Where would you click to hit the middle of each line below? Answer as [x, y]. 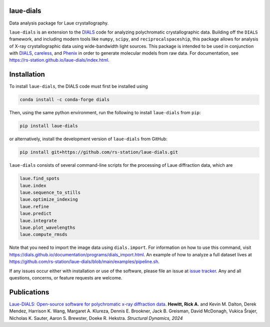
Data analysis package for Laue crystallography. [59, 23]
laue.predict [36, 214]
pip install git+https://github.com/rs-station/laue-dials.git [99, 152]
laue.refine [34, 206]
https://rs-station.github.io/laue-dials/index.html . [59, 60]
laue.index [33, 186]
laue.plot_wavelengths [47, 228]
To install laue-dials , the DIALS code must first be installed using [79, 86]
